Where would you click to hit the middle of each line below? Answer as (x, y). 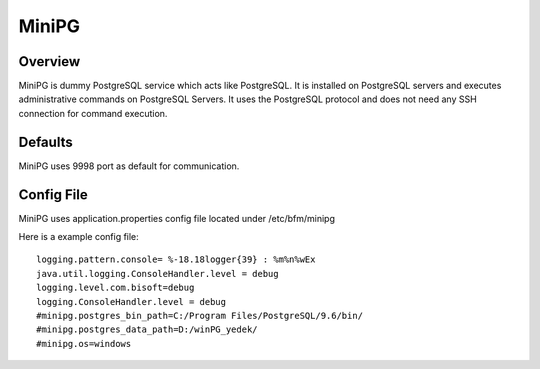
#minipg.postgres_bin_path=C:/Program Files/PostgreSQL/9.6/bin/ (200, 315)
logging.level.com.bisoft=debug (115, 288)
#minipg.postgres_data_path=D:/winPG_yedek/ (147, 329)
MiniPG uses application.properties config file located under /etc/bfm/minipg (176, 218)
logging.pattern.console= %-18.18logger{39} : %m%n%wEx (176, 259)
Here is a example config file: (78, 237)
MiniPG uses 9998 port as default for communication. (129, 166)
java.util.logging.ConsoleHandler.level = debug (157, 273)
